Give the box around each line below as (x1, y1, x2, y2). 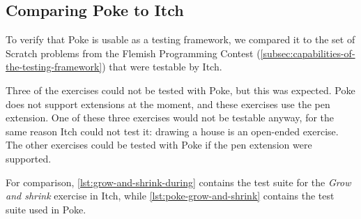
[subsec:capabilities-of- (260, 45, 355, 60)
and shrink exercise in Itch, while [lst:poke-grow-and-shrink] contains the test (6, 188, 335, 203)
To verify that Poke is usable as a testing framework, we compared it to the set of (6, 32, 355, 47)
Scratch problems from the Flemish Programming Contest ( (6, 45, 261, 60)
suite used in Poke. (6, 202, 86, 216)
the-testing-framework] (6, 59, 102, 74)
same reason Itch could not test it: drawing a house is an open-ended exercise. (6, 123, 339, 138)
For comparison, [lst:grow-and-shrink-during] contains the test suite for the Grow (6, 174, 351, 189)
